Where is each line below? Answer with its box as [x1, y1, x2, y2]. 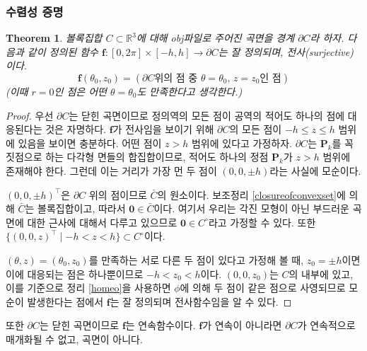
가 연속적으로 [297, 318, 356, 333]
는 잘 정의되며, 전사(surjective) [218, 44, 354, 59]
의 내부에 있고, [289, 266, 354, 281]
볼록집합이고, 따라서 [37, 201, 126, 216]
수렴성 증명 [6, 2, 64, 20]
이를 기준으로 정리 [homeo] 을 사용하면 [6, 280, 171, 295]
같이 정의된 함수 [27, 44, 98, 59]
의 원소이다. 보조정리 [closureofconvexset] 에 [157, 187, 346, 202]
